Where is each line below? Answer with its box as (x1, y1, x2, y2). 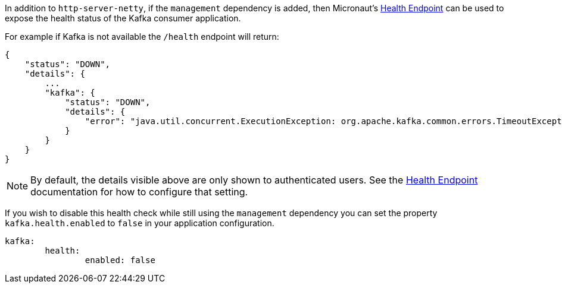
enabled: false (85, 255, 155, 265)
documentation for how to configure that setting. (30, 186, 248, 198)
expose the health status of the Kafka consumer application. (5, 13, 241, 23)
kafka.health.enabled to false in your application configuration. (5, 218, 274, 228)
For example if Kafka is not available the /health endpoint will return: (5, 31, 279, 42)
